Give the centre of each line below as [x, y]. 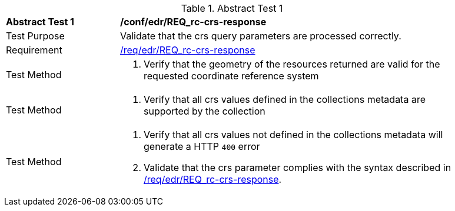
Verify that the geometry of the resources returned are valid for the [292, 64]
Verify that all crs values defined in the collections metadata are [285, 99]
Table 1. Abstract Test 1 [232, 8]
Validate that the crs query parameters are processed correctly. [261, 36]
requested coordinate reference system [231, 76]
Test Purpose [35, 36]
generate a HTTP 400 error [202, 146]
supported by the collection [205, 111]
